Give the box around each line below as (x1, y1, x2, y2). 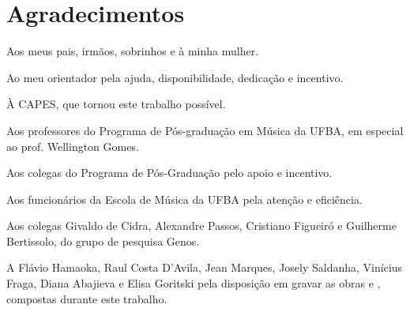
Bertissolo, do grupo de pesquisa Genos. (6, 232, 200, 249)
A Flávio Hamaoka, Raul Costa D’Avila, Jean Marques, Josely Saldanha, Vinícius (6, 259, 403, 276)
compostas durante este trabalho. (6, 290, 167, 306)
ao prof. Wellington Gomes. (6, 137, 139, 154)
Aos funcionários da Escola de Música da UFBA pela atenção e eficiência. (6, 190, 363, 207)
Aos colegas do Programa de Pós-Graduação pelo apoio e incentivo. (6, 164, 333, 181)
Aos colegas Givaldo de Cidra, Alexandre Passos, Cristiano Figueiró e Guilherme (6, 217, 397, 234)
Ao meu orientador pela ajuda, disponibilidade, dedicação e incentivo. (6, 69, 344, 85)
